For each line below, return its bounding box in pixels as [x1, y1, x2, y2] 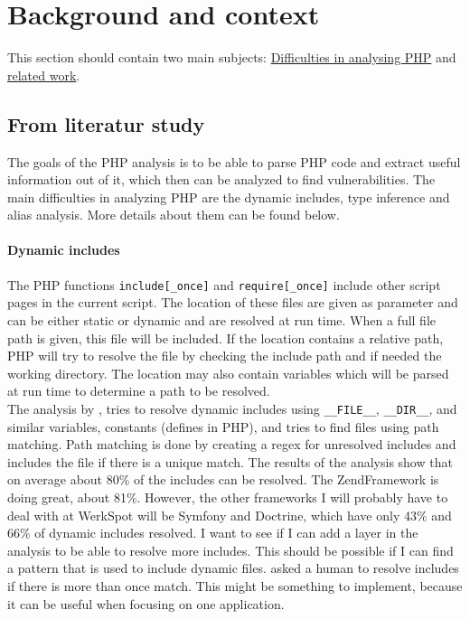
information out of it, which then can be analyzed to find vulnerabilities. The [7, 170, 436, 189]
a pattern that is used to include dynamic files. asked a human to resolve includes [7, 558, 459, 577]
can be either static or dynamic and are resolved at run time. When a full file [7, 310, 437, 329]
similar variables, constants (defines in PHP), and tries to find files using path [7, 417, 439, 436]
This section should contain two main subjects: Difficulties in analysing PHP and [7, 48, 456, 67]
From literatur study [7, 109, 205, 137]
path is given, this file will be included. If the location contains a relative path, [7, 328, 444, 347]
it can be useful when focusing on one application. [7, 594, 285, 613]
